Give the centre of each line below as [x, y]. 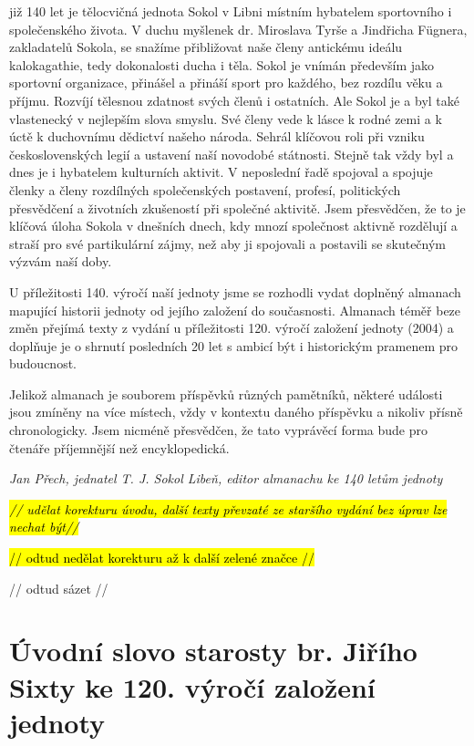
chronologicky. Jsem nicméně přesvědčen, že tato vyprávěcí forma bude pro [219, 430]
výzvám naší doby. [61, 261]
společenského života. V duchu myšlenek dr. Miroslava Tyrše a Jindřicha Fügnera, [238, 29]
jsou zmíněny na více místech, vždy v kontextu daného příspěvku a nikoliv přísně [236, 412]
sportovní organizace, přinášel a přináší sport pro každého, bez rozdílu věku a [226, 83]
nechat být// [44, 527]
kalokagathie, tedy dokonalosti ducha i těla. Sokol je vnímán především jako [222, 64]
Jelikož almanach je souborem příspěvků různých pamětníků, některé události [226, 394]
